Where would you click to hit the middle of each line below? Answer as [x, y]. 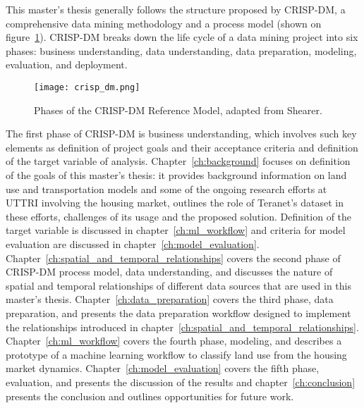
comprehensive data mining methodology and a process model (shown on [164, 23]
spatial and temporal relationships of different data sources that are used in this [178, 285]
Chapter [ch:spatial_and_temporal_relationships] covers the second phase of [173, 258]
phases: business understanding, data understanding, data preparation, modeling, [181, 50]
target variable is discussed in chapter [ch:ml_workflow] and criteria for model [176, 230]
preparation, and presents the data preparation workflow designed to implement [178, 313]
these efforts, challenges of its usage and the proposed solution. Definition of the [179, 216]
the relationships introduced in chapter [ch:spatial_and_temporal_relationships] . [182, 327]
